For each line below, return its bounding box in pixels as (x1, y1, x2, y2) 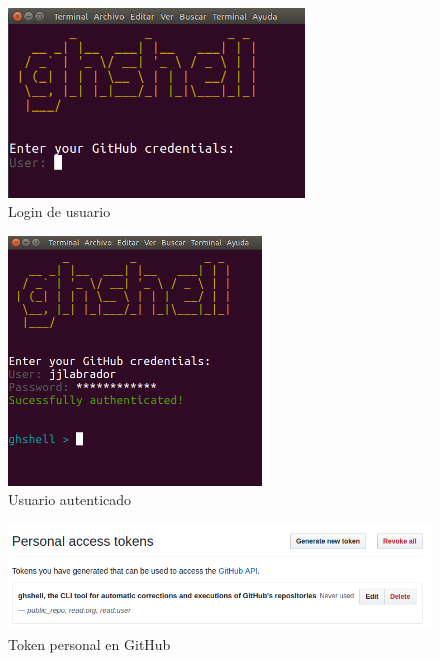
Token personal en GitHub (8, 633, 171, 654)
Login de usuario (8, 201, 111, 222)
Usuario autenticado (8, 489, 132, 510)
